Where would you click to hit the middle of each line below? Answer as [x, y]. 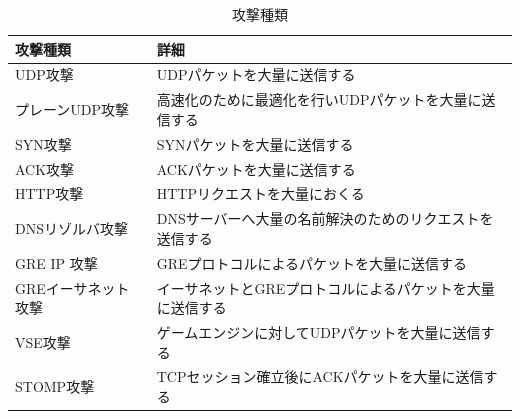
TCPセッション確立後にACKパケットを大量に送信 [320, 376]
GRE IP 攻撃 [56, 262]
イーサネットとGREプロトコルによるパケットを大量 [325, 287]
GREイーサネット [72, 287]
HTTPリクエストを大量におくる [260, 193]
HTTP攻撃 [49, 193]
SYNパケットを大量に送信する [255, 143]
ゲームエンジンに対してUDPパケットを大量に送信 [318, 331]
